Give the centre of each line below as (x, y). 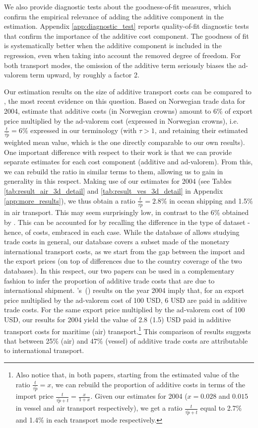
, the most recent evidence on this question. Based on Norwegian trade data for (125, 101)
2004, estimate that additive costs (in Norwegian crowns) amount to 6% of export (128, 110)
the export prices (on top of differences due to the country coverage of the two (123, 261)
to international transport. (44, 350)
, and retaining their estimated (201, 130)
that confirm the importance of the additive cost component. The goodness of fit (127, 36)
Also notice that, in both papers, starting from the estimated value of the (127, 374)
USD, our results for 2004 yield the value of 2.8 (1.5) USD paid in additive (118, 319)
